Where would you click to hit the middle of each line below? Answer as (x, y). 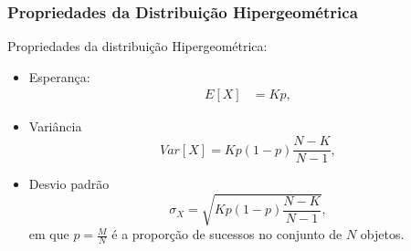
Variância (55, 126)
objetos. (382, 234)
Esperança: (59, 76)
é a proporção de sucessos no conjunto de (227, 234)
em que (49, 234)
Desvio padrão (69, 184)
